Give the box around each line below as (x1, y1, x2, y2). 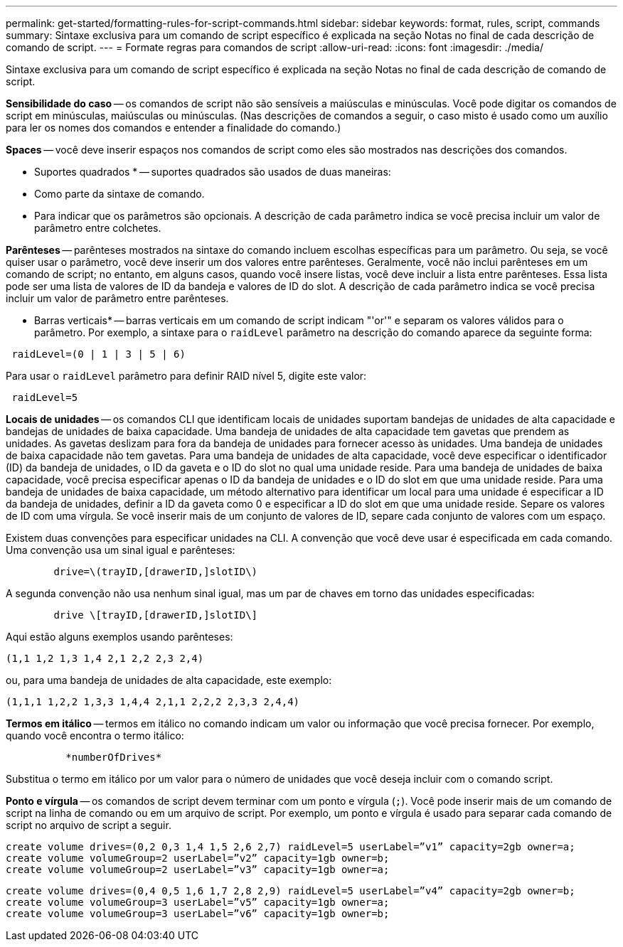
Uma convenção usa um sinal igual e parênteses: (6, 544, 235, 556)
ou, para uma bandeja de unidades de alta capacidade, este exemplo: (6, 674, 332, 686)
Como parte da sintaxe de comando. (34, 188, 205, 200)
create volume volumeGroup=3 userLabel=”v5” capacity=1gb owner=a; (6, 897, 390, 908)
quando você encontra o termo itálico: (6, 729, 184, 742)
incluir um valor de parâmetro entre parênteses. (6, 292, 229, 304)
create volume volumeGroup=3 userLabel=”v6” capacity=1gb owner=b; (6, 908, 390, 919)
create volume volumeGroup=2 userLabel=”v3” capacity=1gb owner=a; (6, 864, 390, 875)
